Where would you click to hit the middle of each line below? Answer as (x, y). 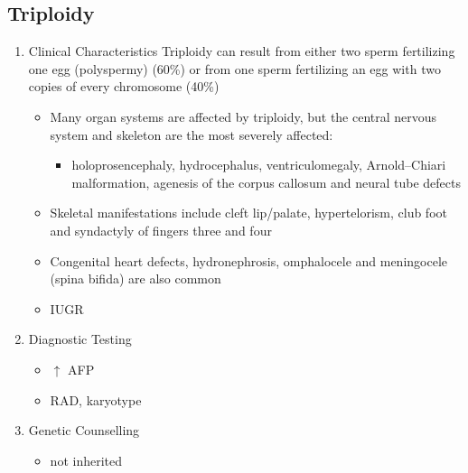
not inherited (86, 460)
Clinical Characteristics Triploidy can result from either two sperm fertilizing (242, 51)
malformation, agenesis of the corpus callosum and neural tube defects (267, 182)
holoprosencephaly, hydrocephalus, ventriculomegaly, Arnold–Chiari (259, 165)
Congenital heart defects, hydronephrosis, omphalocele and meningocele (249, 260)
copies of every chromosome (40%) (124, 86)
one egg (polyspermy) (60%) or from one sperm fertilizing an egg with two (234, 68)
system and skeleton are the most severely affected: (192, 134)
